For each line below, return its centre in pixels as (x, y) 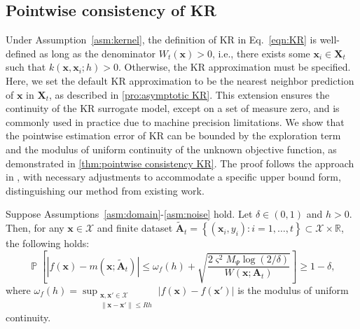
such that (26, 67)
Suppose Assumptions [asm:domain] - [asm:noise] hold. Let (129, 214)
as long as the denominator (98, 53)
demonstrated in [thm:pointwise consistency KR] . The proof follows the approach (180, 163)
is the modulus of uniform (293, 289)
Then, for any (35, 228)
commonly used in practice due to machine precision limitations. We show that (175, 121)
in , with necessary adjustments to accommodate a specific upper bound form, (173, 177)
